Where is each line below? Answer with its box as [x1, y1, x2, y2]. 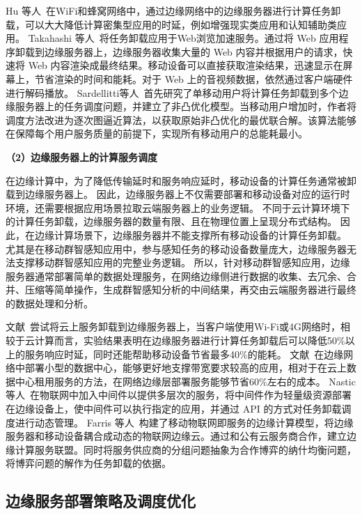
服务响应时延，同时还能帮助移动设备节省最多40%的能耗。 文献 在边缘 [24, 346, 344, 361]
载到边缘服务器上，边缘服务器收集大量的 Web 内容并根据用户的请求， [24, 44, 343, 59]
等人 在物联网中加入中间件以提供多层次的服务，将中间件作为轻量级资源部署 [6, 387, 352, 402]
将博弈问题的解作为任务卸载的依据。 [6, 456, 171, 470]
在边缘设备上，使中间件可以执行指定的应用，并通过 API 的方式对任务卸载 [6, 401, 342, 416]
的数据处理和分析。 [6, 295, 93, 310]
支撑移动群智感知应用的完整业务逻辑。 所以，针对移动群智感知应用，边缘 [15, 255, 350, 270]
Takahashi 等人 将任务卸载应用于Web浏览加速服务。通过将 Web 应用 [28, 31, 339, 45]
